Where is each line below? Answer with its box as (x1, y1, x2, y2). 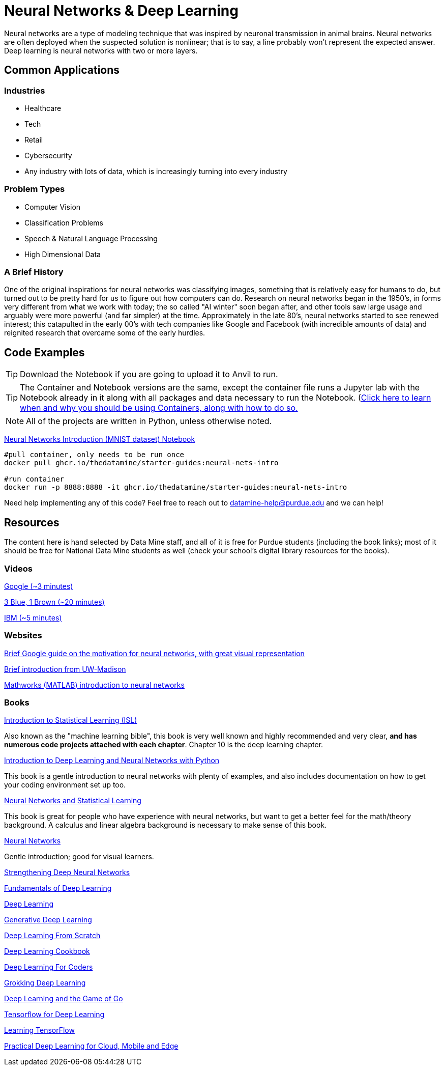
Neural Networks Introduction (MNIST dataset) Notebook (4, 435, 195, 444)
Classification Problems (24, 218, 103, 227)
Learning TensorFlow (4, 1026, 75, 1035)
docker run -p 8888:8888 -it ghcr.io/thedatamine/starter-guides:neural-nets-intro (4, 483, 347, 492)
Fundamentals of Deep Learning (4, 884, 112, 893)
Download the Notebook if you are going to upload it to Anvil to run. (20, 369, 278, 380)
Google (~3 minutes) (4, 581, 73, 590)
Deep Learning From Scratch (4, 931, 101, 940)
